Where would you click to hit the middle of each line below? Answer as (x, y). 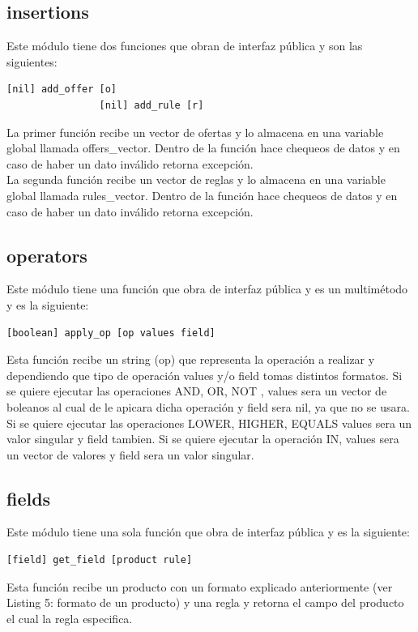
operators (47, 255)
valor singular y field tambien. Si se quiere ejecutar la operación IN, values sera (203, 439)
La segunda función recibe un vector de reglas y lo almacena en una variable (196, 179)
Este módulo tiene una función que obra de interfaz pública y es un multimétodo (207, 289)
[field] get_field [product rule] (100, 560)
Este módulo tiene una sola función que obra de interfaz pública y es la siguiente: (208, 532)
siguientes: (32, 61)
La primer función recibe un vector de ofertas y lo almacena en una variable (195, 132)
